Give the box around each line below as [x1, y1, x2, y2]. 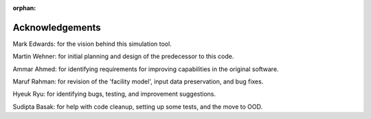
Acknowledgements [12, 21, 101, 34]
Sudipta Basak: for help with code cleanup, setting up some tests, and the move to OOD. [12, 103, 263, 111]
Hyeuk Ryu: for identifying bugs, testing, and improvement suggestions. [12, 90, 216, 98]
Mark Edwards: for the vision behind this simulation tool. [12, 40, 172, 48]
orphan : [12, 4, 36, 12]
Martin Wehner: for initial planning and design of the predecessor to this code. [12, 52, 234, 61]
